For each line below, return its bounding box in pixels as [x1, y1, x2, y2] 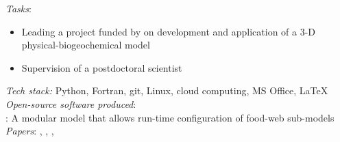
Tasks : [5, 1, 32, 15]
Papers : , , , [5, 124, 54, 138]
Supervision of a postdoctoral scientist [21, 60, 182, 74]
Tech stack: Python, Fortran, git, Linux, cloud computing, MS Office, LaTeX [5, 83, 328, 98]
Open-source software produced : [5, 96, 136, 111]
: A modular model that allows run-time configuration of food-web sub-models [5, 110, 335, 124]
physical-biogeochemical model [21, 38, 150, 52]
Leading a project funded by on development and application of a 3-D [21, 24, 316, 38]
